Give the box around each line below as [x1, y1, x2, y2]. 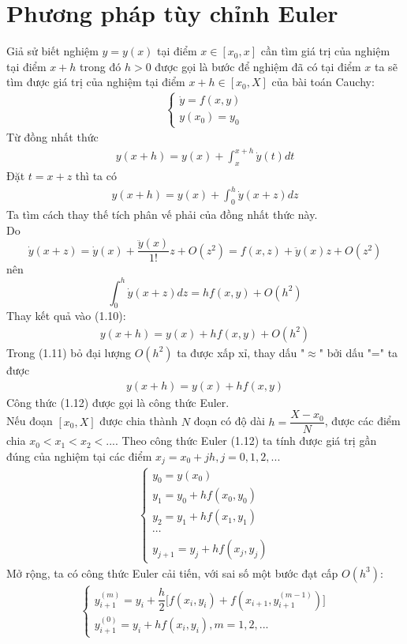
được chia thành [99, 412, 178, 429]
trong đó [80, 58, 121, 74]
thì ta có [75, 168, 117, 184]
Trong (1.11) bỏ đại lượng [6, 344, 131, 360]
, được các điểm [324, 412, 401, 429]
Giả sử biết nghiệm [6, 43, 99, 59]
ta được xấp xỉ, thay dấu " [177, 344, 305, 360]
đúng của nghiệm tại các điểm [6, 447, 152, 464]
